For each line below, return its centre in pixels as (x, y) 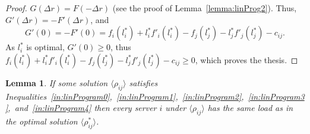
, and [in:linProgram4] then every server (82, 108)
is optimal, (45, 47)
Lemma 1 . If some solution (57, 82)
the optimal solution (42, 121)
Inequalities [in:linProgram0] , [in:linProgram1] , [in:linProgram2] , (125, 96)
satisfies (143, 82)
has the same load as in (250, 108)
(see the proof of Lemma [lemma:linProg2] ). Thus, (205, 8)
